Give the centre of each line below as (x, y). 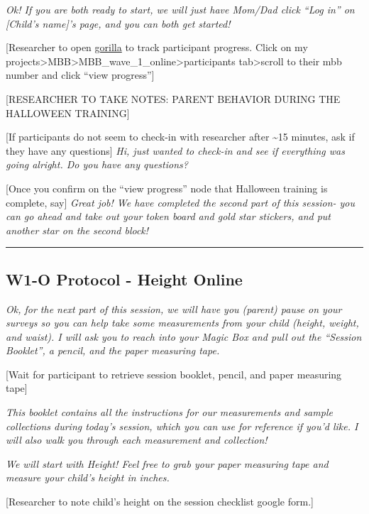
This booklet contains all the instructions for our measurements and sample (169, 412)
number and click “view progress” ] (80, 75)
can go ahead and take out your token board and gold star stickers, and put (168, 216)
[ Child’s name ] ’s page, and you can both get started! (118, 23)
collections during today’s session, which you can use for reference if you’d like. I (182, 426)
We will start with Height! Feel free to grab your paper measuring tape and (167, 463)
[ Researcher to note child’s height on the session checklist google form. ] (160, 502)
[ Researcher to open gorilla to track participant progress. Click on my (157, 47)
